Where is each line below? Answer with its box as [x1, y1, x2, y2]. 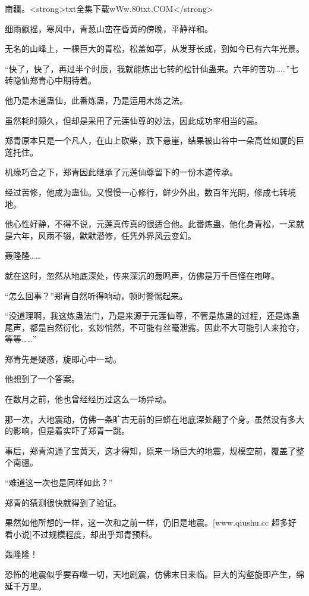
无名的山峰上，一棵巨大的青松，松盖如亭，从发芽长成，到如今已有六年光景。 [5, 42, 304, 55]
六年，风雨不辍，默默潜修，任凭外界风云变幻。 [12, 229, 196, 241]
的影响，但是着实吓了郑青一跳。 [5, 424, 130, 437]
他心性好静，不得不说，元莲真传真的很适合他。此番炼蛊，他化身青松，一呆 [5, 218, 296, 230]
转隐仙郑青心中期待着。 [5, 74, 96, 86]
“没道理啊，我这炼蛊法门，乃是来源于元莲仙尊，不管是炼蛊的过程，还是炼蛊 [5, 309, 300, 322]
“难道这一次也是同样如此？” [5, 476, 113, 489]
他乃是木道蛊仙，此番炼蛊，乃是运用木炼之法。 [5, 94, 188, 106]
